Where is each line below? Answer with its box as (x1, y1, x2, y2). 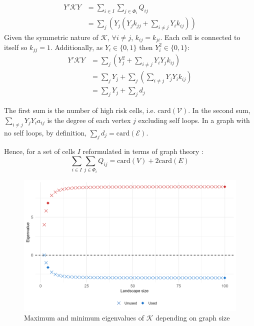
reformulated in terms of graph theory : (82, 146, 204, 156)
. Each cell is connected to (160, 31, 240, 42)
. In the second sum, (188, 105, 250, 115)
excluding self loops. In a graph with (138, 114, 250, 125)
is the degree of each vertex (47, 114, 131, 125)
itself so (4, 41, 27, 52)
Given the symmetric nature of (4, 31, 98, 42)
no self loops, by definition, (4, 127, 87, 137)
